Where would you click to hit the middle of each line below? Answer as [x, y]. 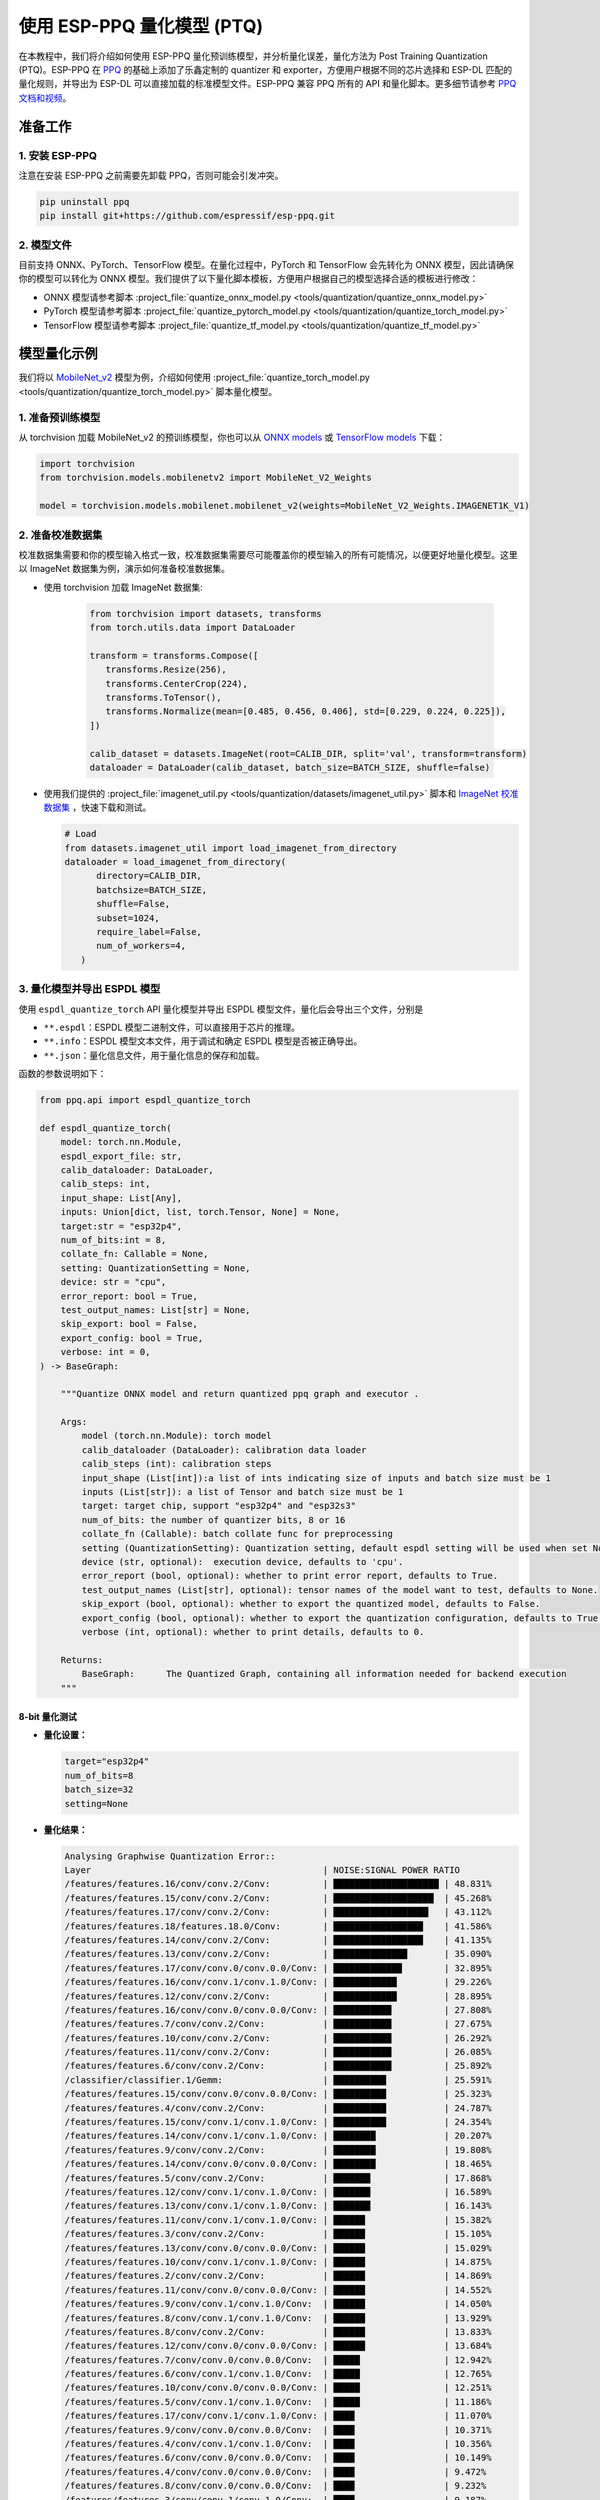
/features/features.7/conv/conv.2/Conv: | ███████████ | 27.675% [278, 2024]
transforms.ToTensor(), [163, 697]
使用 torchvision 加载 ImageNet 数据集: [123, 587]
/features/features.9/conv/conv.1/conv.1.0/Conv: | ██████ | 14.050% [278, 2304]
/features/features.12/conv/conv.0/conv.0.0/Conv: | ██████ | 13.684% [278, 2346]
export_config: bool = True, [132, 1338]
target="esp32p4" [107, 1761]
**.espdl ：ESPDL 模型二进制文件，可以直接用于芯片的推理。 [171, 1027]
